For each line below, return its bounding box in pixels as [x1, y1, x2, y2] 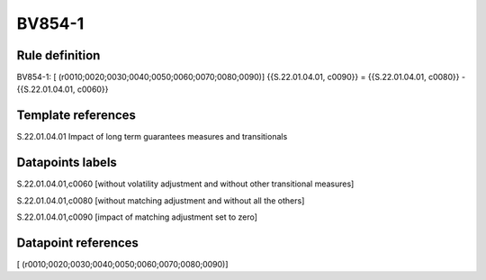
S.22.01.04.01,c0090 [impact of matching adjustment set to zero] [16, 212, 258, 222]
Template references [16, 108, 137, 123]
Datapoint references [16, 235, 139, 250]
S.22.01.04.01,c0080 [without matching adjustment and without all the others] [16, 194, 305, 206]
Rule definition [16, 48, 101, 63]
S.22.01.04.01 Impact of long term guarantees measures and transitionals [16, 131, 288, 142]
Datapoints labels [16, 155, 117, 170]
